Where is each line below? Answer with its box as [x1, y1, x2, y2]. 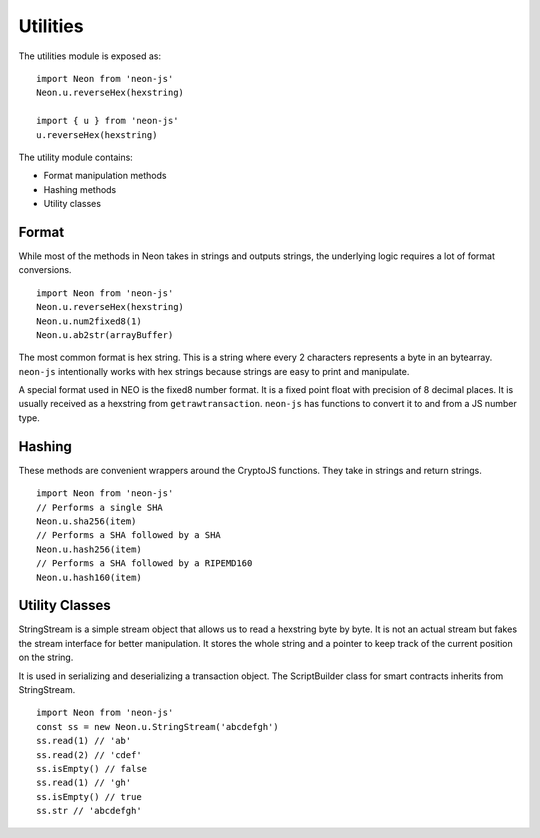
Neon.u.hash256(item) [36, 543, 142, 555]
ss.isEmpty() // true [36, 791, 142, 802]
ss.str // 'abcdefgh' [36, 805, 142, 817]
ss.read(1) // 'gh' [36, 777, 132, 789]
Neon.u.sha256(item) [36, 515, 137, 527]
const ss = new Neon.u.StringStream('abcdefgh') [36, 721, 279, 732]
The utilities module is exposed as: [18, 50, 162, 62]
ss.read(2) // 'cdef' [36, 749, 142, 760]
